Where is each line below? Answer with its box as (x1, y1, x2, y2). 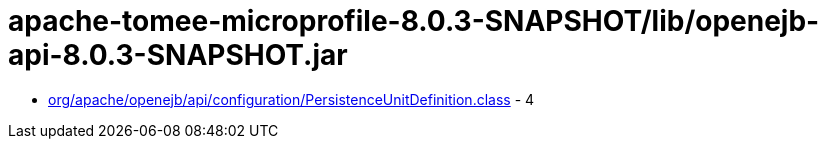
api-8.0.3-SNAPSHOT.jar (8, 38, 348, 72)
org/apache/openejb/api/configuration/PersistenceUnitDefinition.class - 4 (48, 90, 535, 108)
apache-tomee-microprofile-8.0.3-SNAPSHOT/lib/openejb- (8, 4, 820, 38)
